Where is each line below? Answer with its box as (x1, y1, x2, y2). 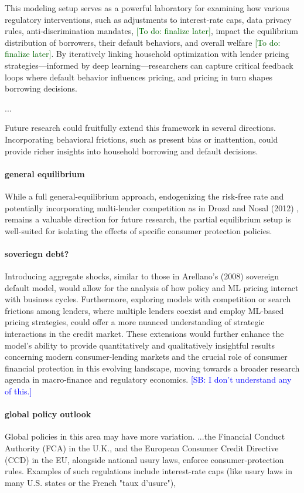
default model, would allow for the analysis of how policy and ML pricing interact (5, 281, 299, 293)
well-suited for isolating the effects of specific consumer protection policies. (5, 224, 272, 237)
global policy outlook (5, 408, 91, 420)
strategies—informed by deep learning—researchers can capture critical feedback (5, 59, 293, 71)
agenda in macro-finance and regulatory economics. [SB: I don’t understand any (5, 373, 292, 386)
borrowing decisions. (5, 82, 77, 94)
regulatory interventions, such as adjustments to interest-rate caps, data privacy (5, 13, 292, 25)
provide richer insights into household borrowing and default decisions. (5, 144, 258, 157)
